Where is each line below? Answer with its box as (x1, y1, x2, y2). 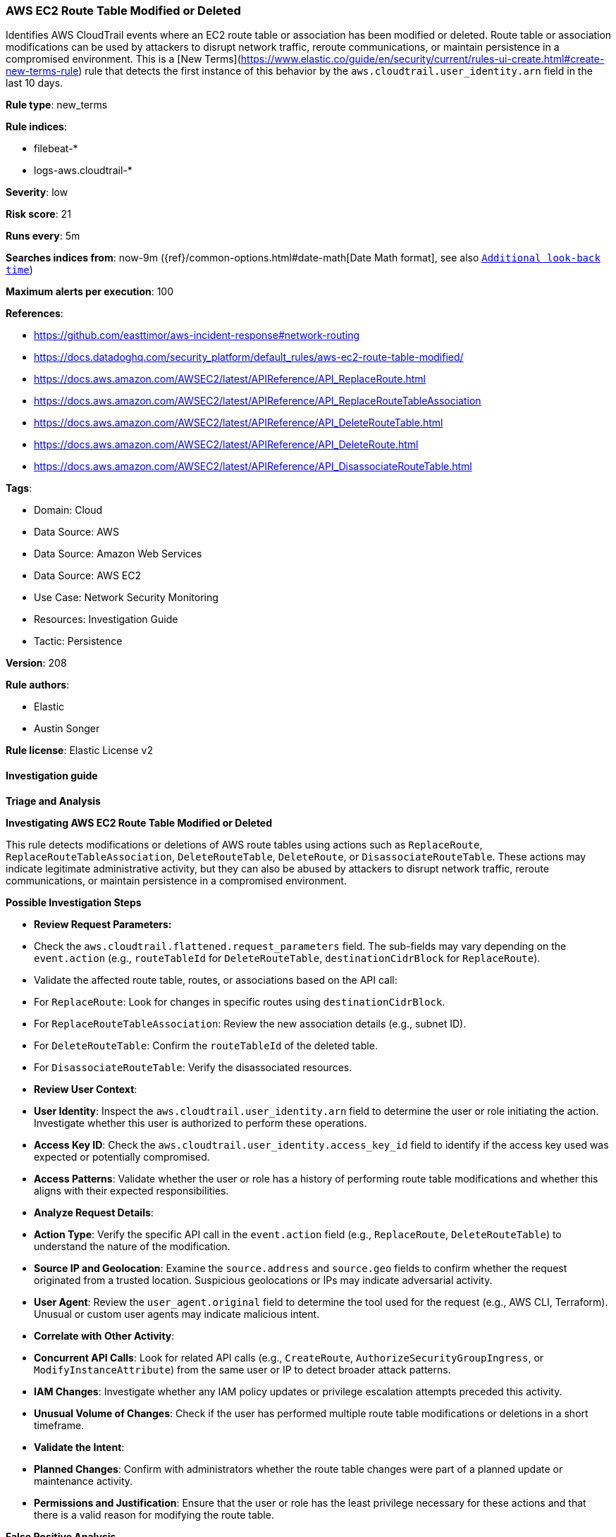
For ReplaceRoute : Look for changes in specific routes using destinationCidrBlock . (34, 995, 445, 1008)
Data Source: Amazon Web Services (34, 548, 202, 560)
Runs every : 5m (6, 230, 80, 242)
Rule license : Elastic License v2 (6, 744, 153, 757)
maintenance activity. (34, 1474, 133, 1487)
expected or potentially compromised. (34, 1150, 210, 1163)
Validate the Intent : (34, 1440, 125, 1453)
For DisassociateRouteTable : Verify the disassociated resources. (34, 1061, 352, 1073)
